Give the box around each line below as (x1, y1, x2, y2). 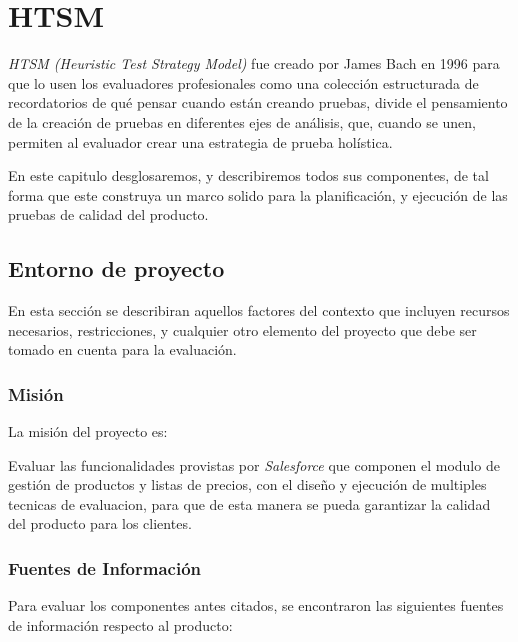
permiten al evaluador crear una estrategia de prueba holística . (8, 131, 393, 152)
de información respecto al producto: (8, 614, 233, 635)
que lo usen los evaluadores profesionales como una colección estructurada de (8, 72, 479, 93)
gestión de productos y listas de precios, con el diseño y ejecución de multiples (8, 474, 487, 495)
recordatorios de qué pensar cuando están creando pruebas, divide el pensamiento (8, 92, 508, 113)
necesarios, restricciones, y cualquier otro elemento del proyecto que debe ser (8, 319, 477, 340)
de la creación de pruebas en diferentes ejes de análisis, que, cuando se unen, (8, 111, 476, 132)
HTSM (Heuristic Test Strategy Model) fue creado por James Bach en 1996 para (8, 53, 500, 74)
